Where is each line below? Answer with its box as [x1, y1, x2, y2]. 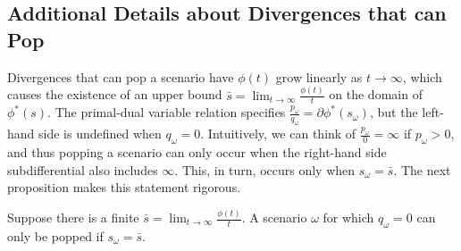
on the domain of [329, 85, 423, 104]
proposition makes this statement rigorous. [7, 178, 241, 197]
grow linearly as [275, 67, 363, 86]
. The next [393, 160, 451, 179]
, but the [369, 103, 418, 121]
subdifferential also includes [7, 160, 158, 179]
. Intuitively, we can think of [200, 124, 356, 143]
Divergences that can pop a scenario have [7, 67, 234, 86]
